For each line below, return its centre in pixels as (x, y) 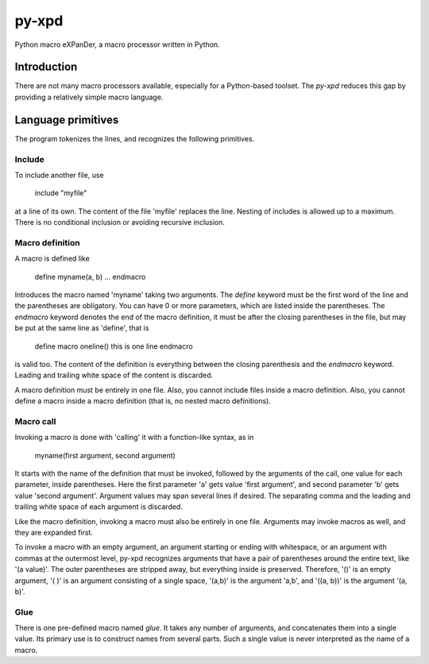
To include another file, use (59, 175)
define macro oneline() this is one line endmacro (114, 346)
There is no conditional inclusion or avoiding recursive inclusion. (120, 222)
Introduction (46, 67)
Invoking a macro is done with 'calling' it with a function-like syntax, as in (134, 438)
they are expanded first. (54, 532)
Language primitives (67, 120)
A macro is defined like (52, 259)
